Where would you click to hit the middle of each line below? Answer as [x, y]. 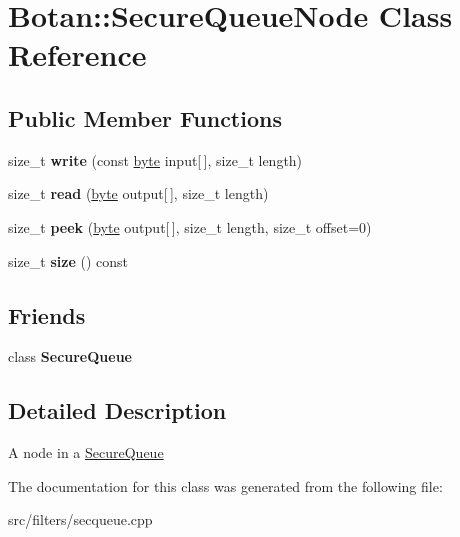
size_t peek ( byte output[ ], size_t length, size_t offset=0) [190, 226]
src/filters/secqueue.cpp [80, 519]
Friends [47, 314]
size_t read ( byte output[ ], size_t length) [138, 193]
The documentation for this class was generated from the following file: [225, 485]
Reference [77, 54]
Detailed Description [117, 410]
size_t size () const [68, 260]
